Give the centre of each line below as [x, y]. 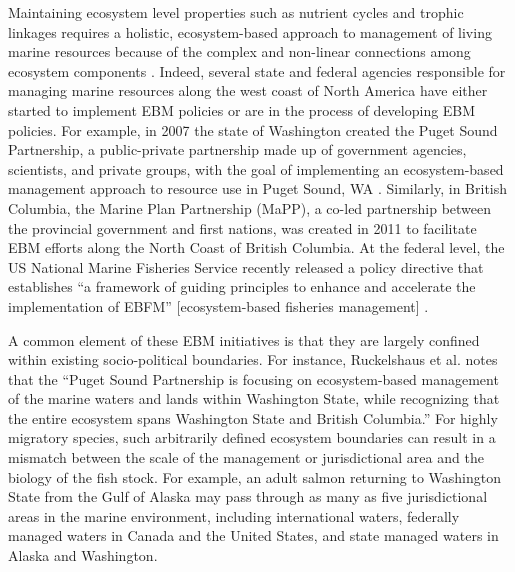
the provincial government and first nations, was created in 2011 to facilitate [242, 227]
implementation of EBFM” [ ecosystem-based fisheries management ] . [218, 305]
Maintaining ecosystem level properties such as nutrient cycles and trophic [236, 12]
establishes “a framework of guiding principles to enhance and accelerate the [242, 286]
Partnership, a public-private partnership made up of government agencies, [237, 149]
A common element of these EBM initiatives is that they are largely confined [244, 339]
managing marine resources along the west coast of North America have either [248, 90]
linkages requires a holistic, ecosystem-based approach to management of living [250, 31]
